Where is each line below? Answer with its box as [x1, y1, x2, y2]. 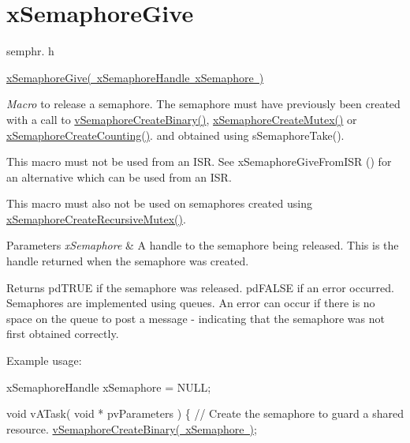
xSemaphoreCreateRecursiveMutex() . [6, 210, 186, 227]
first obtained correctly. [6, 325, 119, 342]
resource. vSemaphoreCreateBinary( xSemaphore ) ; [6, 420, 257, 437]
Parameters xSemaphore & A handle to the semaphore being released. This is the [6, 237, 399, 253]
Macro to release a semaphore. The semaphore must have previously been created [6, 96, 401, 112]
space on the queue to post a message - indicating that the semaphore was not [6, 310, 385, 326]
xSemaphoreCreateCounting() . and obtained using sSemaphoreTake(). [6, 126, 345, 143]
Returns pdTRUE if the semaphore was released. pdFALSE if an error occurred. [6, 279, 394, 295]
